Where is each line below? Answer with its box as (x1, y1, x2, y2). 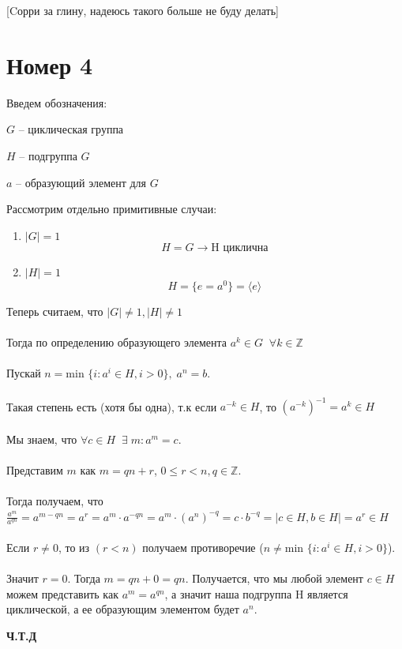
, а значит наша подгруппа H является (164, 585, 348, 602)
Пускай (6, 365, 41, 381)
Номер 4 (6, 48, 93, 81)
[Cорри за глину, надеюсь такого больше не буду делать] (6, 2, 279, 18)
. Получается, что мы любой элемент (185, 570, 363, 587)
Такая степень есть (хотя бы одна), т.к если (6, 398, 217, 415)
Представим (6, 461, 63, 478)
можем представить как (6, 585, 118, 602)
